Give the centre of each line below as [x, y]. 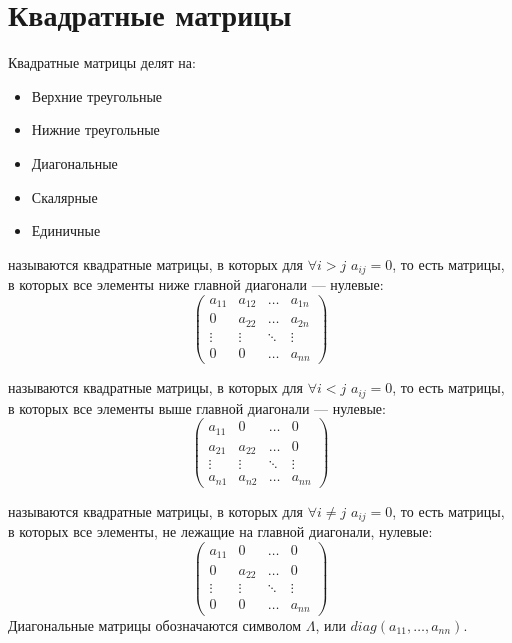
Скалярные [64, 196]
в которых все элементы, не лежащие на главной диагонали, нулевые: [220, 531]
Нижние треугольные [95, 129]
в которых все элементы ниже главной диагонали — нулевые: [196, 284]
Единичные [66, 230]
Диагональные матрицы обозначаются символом [154, 624]
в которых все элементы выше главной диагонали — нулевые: [197, 407]
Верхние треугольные [97, 95]
